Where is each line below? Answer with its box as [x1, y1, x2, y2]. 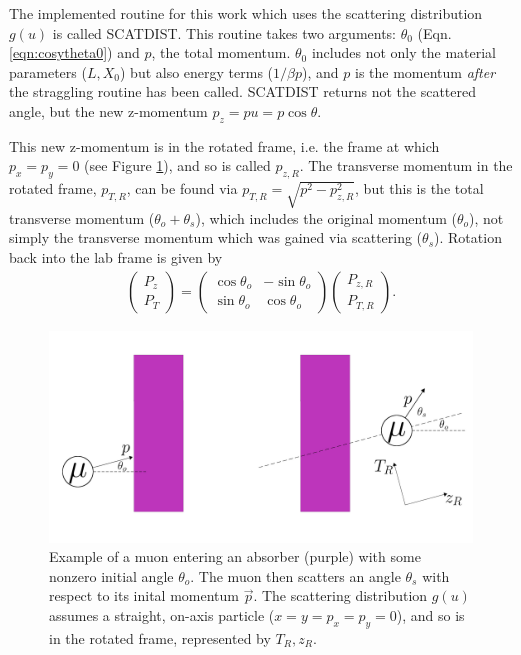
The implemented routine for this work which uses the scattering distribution [9, 3, 483, 23]
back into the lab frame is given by [9, 247, 223, 268]
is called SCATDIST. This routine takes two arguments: [52, 22, 397, 43]
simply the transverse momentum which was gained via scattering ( [9, 227, 423, 248]
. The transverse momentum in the [299, 155, 513, 176]
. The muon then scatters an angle [190, 565, 401, 586]
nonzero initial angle [49, 565, 174, 586]
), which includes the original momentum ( [195, 207, 457, 228]
